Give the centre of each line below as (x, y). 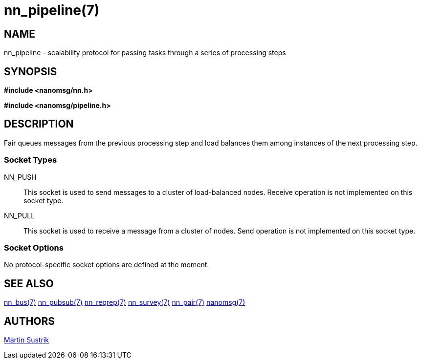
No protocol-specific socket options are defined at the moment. (107, 265)
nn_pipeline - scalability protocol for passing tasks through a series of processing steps (145, 53)
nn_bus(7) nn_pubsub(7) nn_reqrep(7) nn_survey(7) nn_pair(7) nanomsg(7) (125, 302)
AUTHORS (30, 321)
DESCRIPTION (39, 124)
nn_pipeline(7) (52, 10)
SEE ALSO (29, 283)
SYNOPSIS (31, 71)
